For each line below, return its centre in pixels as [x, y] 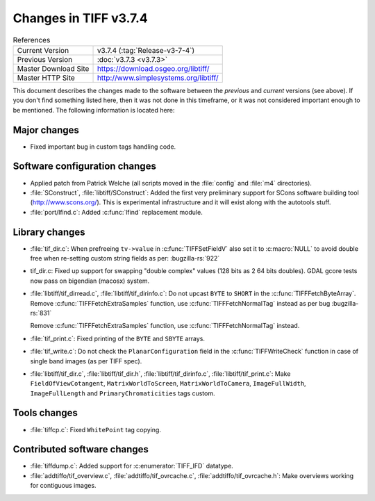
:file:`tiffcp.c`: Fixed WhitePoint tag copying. [95, 429]
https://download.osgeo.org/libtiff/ [153, 68]
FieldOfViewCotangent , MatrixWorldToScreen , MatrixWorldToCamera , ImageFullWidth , [168, 384]
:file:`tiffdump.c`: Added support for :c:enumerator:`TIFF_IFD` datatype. [132, 466]
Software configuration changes [84, 166]
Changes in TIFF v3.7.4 [81, 18]
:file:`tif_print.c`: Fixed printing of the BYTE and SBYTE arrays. [117, 338]
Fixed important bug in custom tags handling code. [103, 147]
